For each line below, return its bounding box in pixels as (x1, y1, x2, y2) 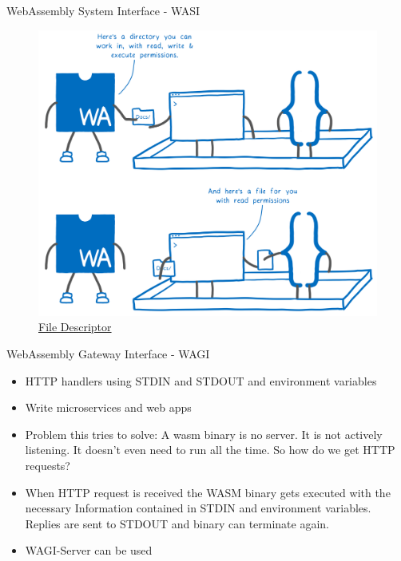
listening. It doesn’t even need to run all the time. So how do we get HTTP (25, 441, 395, 458)
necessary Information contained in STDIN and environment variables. (25, 500, 371, 516)
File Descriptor (38, 318, 112, 335)
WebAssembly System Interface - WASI (6, 2, 200, 18)
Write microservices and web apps (25, 399, 192, 416)
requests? (25, 456, 70, 473)
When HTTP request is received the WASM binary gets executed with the (25, 484, 391, 500)
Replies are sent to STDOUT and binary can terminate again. (25, 515, 330, 531)
